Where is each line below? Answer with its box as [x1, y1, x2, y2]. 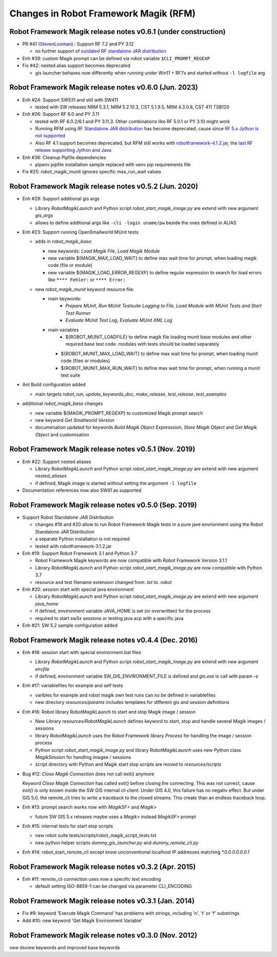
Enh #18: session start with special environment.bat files [22, 649, 141, 655]
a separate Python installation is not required [35, 536, 130, 542]
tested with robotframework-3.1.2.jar [35, 543, 112, 549]
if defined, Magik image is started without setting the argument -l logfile [35, 480, 197, 486]
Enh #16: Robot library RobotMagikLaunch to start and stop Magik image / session [22, 708, 196, 715]
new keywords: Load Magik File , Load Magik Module [48, 247, 160, 254]
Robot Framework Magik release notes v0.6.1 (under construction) [9, 27, 226, 36]
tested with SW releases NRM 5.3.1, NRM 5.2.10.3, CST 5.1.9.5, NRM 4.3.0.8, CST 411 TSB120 [35, 103, 230, 110]
